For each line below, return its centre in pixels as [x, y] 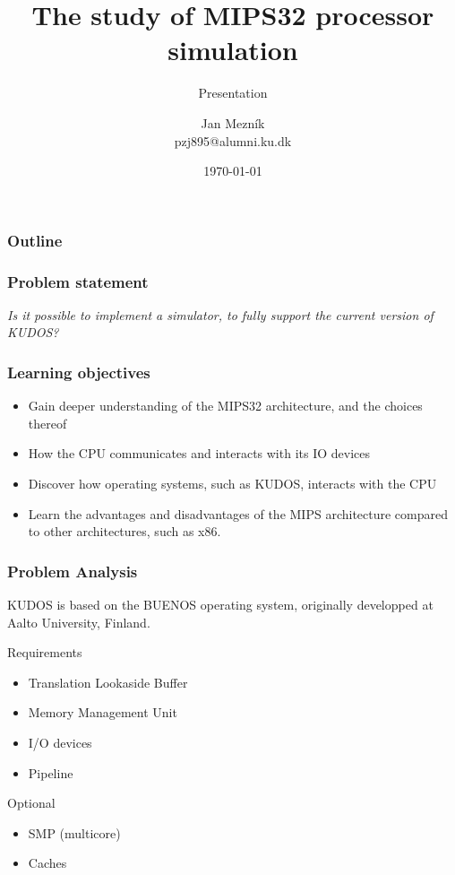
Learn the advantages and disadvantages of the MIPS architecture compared [238, 513]
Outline [35, 240]
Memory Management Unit [103, 712]
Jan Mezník [233, 122]
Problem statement [78, 281]
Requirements [45, 652]
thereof [47, 423]
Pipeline [51, 772]
